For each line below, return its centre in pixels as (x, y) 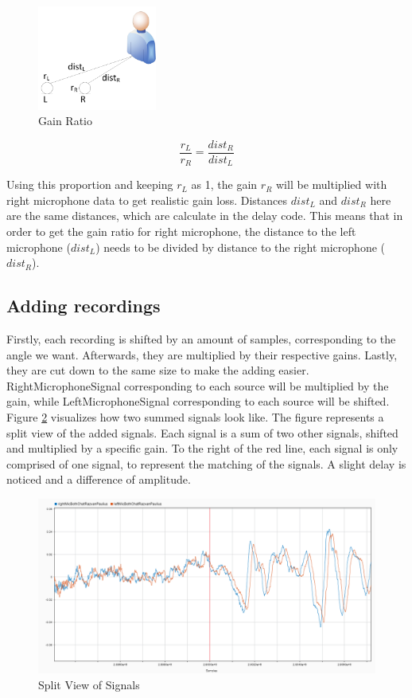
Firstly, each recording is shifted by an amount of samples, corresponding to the (201, 339)
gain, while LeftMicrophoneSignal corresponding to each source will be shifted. (198, 401)
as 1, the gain (224, 184)
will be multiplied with (332, 184)
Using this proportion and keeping (90, 184)
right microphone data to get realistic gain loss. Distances (147, 200)
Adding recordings (84, 306)
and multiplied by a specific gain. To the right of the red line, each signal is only (202, 448)
